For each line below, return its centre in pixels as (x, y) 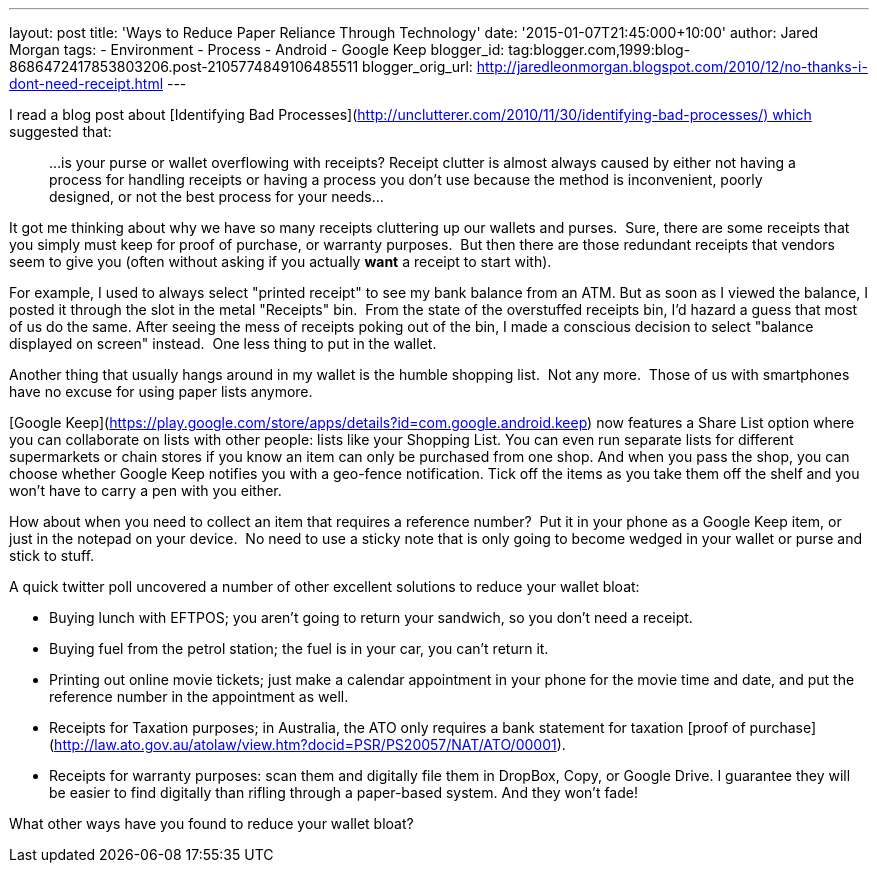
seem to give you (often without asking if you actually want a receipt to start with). (280, 261)
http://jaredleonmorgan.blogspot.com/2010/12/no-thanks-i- (672, 66)
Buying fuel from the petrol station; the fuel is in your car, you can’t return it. (299, 648)
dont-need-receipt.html (86, 83)
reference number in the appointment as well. (199, 696)
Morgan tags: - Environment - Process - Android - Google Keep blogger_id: (257, 49)
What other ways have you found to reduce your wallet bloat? (211, 823)
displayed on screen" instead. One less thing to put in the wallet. (223, 343)
